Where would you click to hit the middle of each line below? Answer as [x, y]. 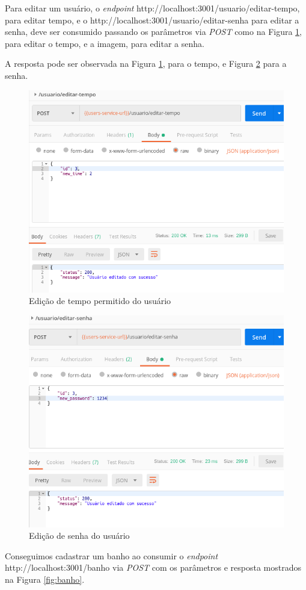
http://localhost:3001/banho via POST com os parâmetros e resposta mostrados [153, 567]
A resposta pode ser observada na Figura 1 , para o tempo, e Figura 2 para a [146, 64]
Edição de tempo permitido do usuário [100, 301]
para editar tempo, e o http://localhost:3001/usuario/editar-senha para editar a [152, 20]
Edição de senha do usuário [79, 536]
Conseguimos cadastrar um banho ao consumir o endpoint [112, 555]
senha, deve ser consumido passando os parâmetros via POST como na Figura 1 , [154, 32]
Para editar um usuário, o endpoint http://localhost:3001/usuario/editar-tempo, [152, 8]
